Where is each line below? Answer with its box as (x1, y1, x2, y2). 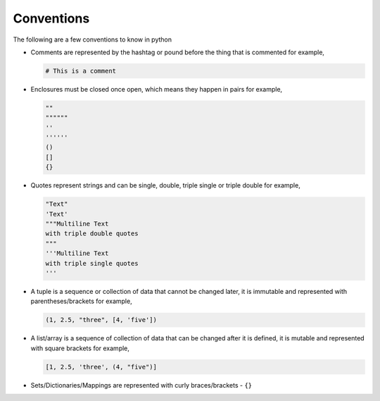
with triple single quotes (45, 259, 139, 267)
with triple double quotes (45, 230, 139, 237)
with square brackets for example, (30, 344, 130, 352)
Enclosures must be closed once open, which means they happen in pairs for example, (30, 85, 283, 93)
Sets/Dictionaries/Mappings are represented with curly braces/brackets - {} (30, 381, 253, 389)
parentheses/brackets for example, (30, 297, 133, 306)
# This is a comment (45, 67, 116, 75)
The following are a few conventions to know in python (13, 35, 172, 44)
